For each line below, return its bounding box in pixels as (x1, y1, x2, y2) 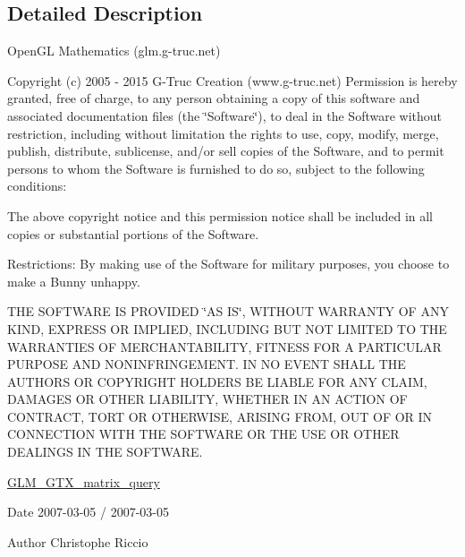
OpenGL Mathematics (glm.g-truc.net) (7, 41, 221, 60)
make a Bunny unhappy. (7, 271, 140, 290)
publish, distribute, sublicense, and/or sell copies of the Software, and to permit (7, 141, 444, 160)
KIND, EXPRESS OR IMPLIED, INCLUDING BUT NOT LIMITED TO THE (7, 319, 447, 338)
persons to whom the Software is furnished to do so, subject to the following (7, 159, 425, 177)
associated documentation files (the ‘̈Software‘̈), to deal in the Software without (7, 106, 443, 124)
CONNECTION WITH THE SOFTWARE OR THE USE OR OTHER (7, 424, 400, 443)
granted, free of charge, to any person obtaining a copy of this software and (7, 89, 420, 107)
